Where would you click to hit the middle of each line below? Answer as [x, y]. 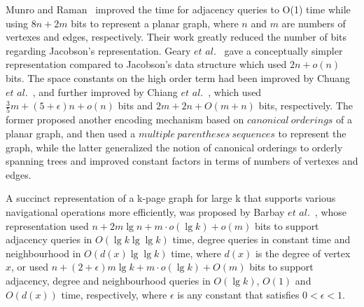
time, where [196, 253]
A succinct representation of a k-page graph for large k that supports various [171, 198]
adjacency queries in [49, 239]
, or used [30, 267]
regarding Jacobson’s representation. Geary [98, 50]
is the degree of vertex [303, 253]
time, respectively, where [114, 294]
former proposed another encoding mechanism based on [125, 120]
